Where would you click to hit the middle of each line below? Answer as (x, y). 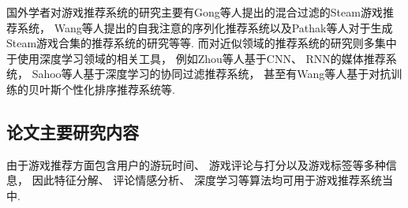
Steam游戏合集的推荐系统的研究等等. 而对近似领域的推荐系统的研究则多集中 (202, 43)
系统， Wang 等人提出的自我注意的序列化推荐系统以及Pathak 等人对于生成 (205, 27)
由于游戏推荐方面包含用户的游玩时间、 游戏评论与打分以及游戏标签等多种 (196, 164)
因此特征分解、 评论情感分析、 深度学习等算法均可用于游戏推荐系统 (207, 180)
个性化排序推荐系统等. (118, 89)
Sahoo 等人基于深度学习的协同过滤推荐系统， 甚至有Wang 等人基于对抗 (211, 74)
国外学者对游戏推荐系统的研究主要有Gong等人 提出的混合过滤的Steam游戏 (195, 12)
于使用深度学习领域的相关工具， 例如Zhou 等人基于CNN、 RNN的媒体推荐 (196, 58)
